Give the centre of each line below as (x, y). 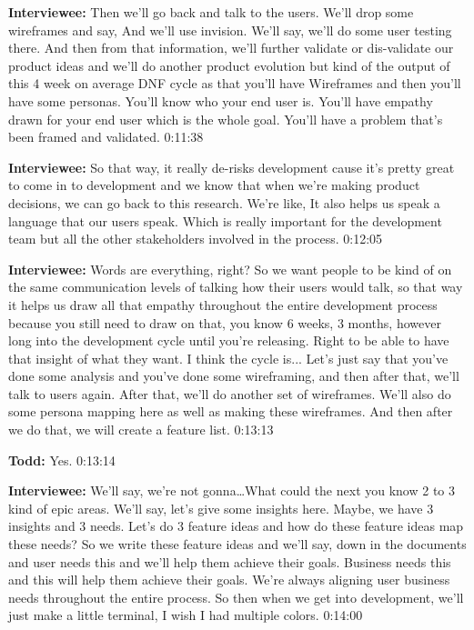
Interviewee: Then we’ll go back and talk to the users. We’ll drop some (211, 12)
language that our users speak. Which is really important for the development (225, 220)
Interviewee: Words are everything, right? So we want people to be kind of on (230, 269)
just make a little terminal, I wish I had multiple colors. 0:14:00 (186, 615)
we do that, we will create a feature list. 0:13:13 (141, 430)
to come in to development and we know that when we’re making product (214, 185)
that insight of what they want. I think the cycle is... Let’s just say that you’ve (228, 358)
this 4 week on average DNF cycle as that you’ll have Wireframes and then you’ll (235, 83)
